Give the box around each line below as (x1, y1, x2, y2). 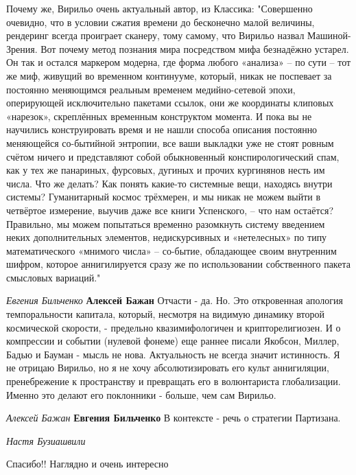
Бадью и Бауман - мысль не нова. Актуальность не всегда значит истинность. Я (6, 347, 340, 361)
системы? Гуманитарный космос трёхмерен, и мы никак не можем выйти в (6, 189, 321, 204)
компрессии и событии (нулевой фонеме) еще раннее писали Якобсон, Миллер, (6, 334, 340, 348)
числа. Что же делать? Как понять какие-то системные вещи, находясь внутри (6, 176, 333, 190)
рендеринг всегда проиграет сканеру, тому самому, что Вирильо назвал (6, 28, 305, 43)
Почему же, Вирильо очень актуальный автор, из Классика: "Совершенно (6, 1, 313, 15)
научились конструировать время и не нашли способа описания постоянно (6, 122, 318, 137)
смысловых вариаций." (6, 270, 101, 284)
